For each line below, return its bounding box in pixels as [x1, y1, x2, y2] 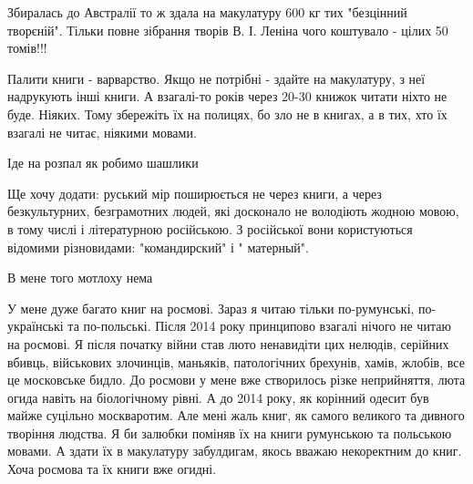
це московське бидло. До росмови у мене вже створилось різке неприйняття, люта [7, 370, 466, 389]
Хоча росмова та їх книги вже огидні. [7, 459, 217, 479]
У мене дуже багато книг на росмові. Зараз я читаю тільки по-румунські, [7, 298, 415, 317]
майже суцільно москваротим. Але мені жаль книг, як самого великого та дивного [7, 406, 465, 425]
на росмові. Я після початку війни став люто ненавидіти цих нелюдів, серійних [7, 334, 449, 353]
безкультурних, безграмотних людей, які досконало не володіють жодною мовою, [7, 201, 459, 221]
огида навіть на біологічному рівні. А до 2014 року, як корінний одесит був [7, 387, 429, 407]
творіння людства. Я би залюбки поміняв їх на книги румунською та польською [7, 423, 452, 442]
